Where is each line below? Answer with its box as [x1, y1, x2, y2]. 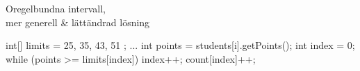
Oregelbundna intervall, [6, 1, 106, 15]
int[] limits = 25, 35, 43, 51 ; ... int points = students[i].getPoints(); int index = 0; [6, 38, 355, 52]
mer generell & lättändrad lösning [6, 14, 150, 29]
